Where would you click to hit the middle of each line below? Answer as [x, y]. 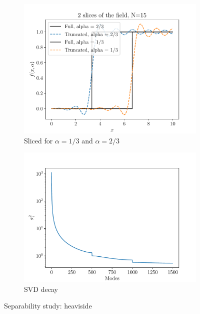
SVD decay [41, 289]
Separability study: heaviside [48, 306]
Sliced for [38, 140]
